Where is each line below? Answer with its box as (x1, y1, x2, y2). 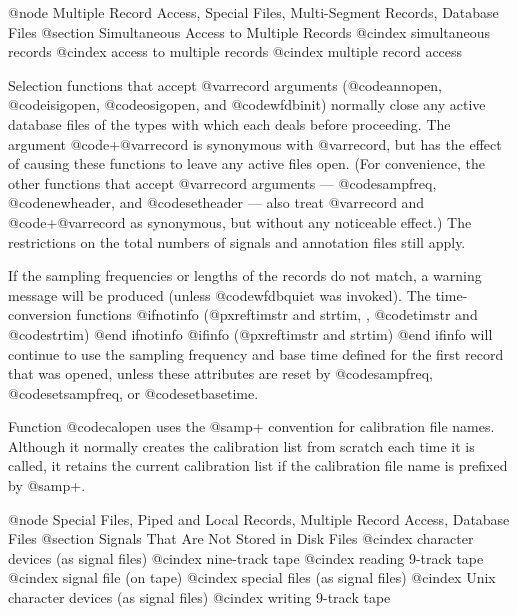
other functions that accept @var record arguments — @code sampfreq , (8, 172, 437, 193)
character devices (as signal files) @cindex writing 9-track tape (8, 587, 391, 608)
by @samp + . (8, 475, 86, 496)
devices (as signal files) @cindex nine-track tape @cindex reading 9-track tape (8, 547, 484, 568)
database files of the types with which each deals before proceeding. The (8, 113, 451, 134)
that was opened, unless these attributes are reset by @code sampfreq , (8, 363, 433, 384)
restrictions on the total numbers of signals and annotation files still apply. (8, 231, 466, 252)
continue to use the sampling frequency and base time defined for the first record (8, 343, 504, 364)
